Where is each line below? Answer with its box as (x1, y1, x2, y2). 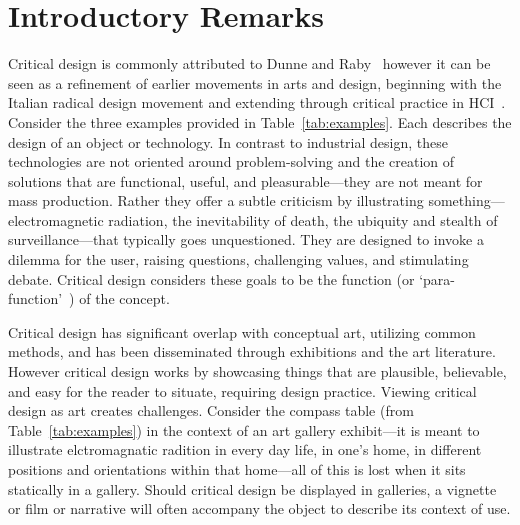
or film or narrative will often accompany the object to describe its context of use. (8, 498, 511, 519)
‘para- (419, 268, 455, 289)
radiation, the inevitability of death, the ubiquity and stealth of (108, 209, 498, 230)
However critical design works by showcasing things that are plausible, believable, (8, 361, 507, 382)
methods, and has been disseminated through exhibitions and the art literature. (8, 341, 496, 362)
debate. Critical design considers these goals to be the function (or (8, 268, 415, 289)
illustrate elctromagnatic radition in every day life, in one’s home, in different (8, 439, 482, 460)
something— (428, 190, 505, 211)
